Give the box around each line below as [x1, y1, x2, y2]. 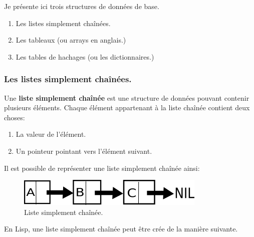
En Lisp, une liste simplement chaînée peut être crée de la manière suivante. [4, 223, 238, 234]
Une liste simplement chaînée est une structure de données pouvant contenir [4, 92, 249, 103]
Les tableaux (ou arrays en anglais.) [16, 35, 126, 45]
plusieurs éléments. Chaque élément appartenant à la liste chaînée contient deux [4, 102, 250, 113]
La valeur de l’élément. [16, 129, 86, 139]
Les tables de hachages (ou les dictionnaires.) [16, 51, 154, 62]
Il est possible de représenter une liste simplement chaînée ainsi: [4, 162, 200, 173]
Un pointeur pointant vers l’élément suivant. [16, 145, 152, 156]
